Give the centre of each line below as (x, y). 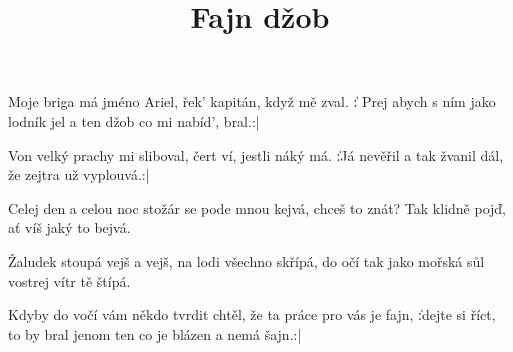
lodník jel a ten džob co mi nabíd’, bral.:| (134, 120)
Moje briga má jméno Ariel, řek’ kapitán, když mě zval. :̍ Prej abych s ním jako (252, 101)
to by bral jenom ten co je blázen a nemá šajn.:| (155, 333)
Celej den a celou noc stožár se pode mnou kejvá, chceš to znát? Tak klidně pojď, (257, 207)
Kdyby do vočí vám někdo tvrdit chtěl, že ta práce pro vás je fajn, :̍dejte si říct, (252, 314)
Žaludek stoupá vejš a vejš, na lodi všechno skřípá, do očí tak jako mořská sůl (246, 260)
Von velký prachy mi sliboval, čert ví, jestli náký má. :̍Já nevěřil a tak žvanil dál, (256, 154)
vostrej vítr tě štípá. (69, 280)
